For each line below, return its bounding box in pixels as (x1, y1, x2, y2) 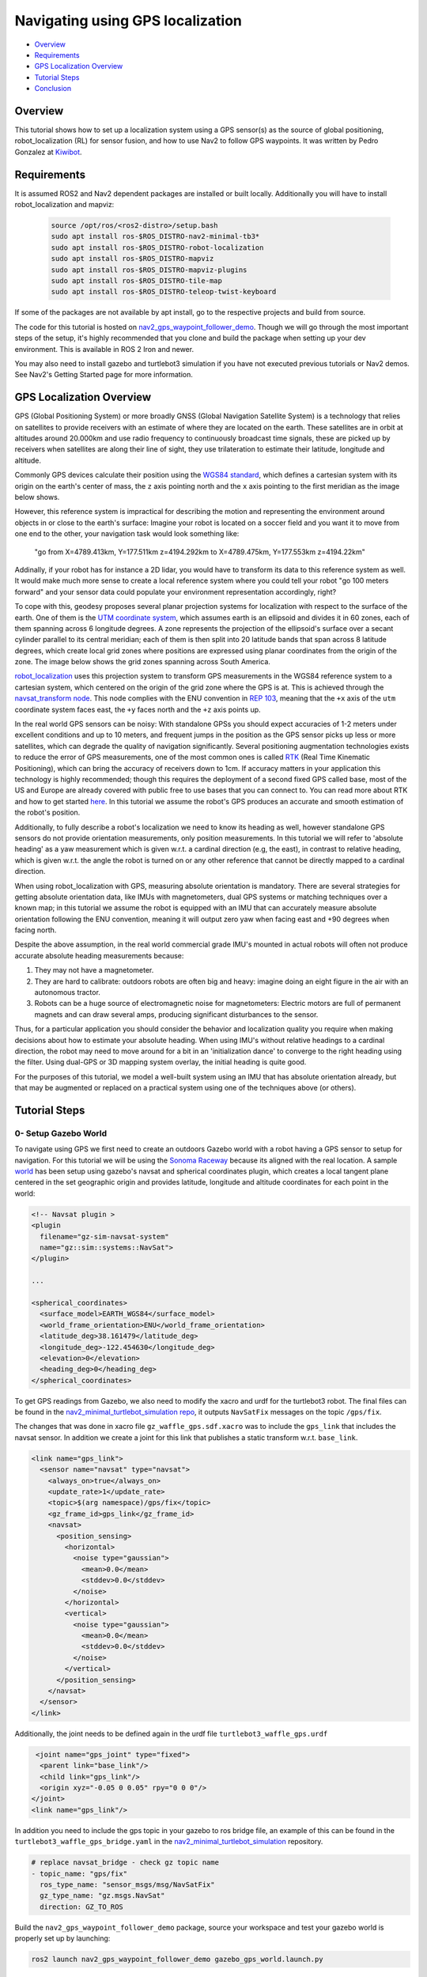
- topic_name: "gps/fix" (31, 1869, 128, 1878)
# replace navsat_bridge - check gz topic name (31, 1858, 219, 1867)
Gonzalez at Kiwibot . (14, 147, 82, 157)
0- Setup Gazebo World (14, 1128, 108, 1139)
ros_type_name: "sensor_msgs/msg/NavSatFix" (40, 1880, 215, 1889)
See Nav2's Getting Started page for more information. (14, 370, 193, 380)
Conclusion (34, 84, 72, 93)
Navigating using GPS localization (14, 12, 243, 29)
